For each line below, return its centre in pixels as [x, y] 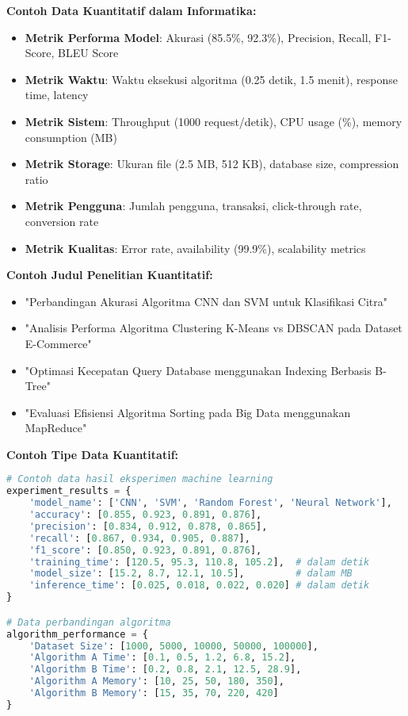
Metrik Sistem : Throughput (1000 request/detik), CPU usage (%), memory [214, 121]
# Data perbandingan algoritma [89, 622]
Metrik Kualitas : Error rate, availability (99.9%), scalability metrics [195, 248]
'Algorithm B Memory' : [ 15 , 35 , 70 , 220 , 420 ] [154, 693]
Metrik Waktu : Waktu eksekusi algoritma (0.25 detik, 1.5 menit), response [211, 79]
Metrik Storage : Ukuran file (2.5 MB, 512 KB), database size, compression [212, 164]
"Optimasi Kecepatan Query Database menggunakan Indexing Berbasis [198, 370]
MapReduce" [56, 428]
